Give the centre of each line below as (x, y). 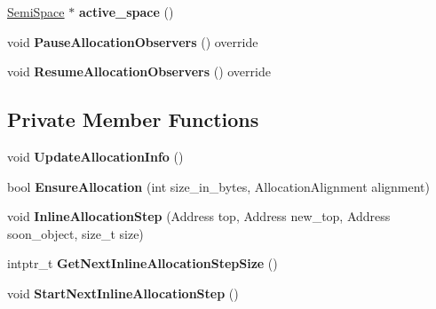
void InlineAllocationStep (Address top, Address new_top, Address (199, 216)
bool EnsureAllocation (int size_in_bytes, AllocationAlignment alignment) (219, 186)
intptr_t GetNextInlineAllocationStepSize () (143, 263)
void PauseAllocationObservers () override (133, 41)
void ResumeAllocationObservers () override (139, 71)
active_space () (126, 12)
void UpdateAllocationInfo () (95, 156)
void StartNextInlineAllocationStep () (123, 293)
